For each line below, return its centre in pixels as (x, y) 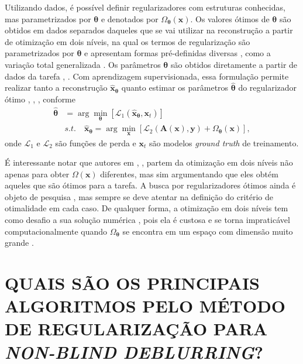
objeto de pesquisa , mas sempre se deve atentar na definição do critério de (139, 196)
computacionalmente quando (56, 231)
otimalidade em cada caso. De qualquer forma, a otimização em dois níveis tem (147, 208)
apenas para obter (37, 174)
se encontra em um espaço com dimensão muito (208, 231)
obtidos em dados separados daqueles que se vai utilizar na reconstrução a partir (149, 30)
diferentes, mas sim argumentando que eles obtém (189, 174)
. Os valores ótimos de (230, 18)
